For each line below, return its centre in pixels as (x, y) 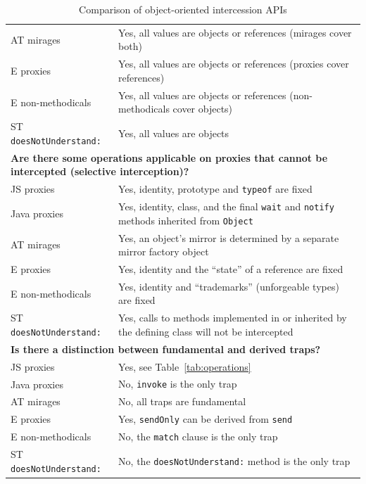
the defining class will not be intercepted (206, 331)
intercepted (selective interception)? (100, 171)
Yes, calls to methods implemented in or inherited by (233, 318)
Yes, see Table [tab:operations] (185, 366)
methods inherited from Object (186, 220)
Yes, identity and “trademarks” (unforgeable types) (229, 286)
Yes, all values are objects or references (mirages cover (235, 32)
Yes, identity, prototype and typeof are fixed (215, 189)
